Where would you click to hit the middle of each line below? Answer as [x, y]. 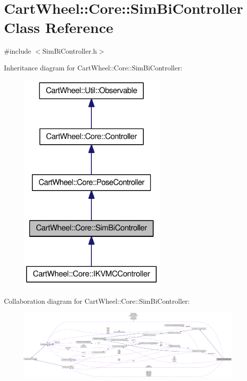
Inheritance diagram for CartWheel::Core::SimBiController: [93, 67]
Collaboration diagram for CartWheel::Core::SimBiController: [97, 301]
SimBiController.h [70, 51]
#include [18, 51]
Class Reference [59, 27]
